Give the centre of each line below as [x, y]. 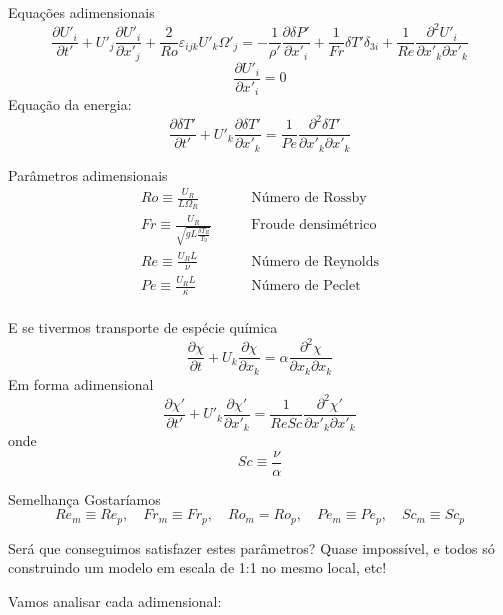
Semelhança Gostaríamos [84, 498]
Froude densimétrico [314, 225]
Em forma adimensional [81, 383]
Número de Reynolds [315, 261]
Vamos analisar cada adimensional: [115, 601]
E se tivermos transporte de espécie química [143, 326]
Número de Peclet [306, 286]
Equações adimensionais [81, 12]
